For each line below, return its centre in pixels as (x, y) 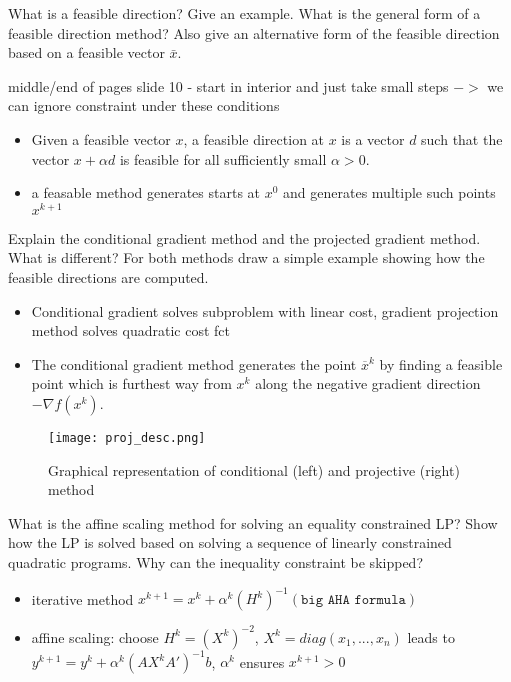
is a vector (373, 138)
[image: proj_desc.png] (127, 437)
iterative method (82, 598)
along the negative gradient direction (368, 383)
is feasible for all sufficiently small (223, 158)
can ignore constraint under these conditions (144, 105)
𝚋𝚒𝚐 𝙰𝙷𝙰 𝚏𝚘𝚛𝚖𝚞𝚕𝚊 (353, 600)
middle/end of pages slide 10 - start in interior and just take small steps (228, 85)
